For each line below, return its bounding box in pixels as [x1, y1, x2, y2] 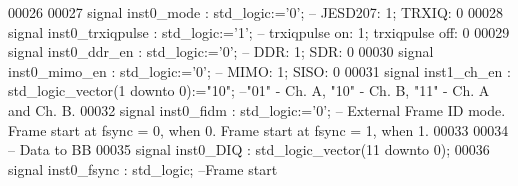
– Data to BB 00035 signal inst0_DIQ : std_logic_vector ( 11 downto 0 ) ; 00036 [8, 139, 490, 160]
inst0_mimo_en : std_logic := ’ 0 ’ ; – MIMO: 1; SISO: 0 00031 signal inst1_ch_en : [8, 60, 511, 81]
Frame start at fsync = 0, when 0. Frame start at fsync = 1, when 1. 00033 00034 [8, 119, 509, 140]
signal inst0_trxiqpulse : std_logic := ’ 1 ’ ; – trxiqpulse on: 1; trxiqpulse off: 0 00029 [8, 21, 510, 42]
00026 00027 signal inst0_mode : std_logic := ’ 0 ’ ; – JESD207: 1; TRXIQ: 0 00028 [8, 2, 504, 22]
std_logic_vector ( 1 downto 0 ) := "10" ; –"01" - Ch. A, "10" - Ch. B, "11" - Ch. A [8, 80, 490, 101]
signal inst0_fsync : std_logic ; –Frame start [8, 158, 278, 179]
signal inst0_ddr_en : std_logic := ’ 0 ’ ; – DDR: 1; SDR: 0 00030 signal [8, 41, 434, 62]
